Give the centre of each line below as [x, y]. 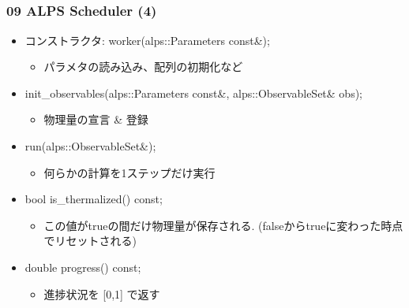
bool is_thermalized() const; [94, 199]
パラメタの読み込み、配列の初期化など [143, 67]
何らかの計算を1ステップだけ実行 [129, 172]
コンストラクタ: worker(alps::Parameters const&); [147, 40]
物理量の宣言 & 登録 [96, 119]
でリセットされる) [90, 241]
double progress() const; [83, 267]
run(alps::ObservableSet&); [90, 146]
